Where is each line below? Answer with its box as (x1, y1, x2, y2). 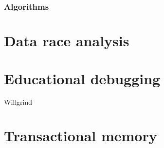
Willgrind (4, 97, 33, 107)
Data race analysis (4, 31, 129, 51)
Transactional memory (4, 126, 157, 146)
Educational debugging (4, 69, 161, 89)
